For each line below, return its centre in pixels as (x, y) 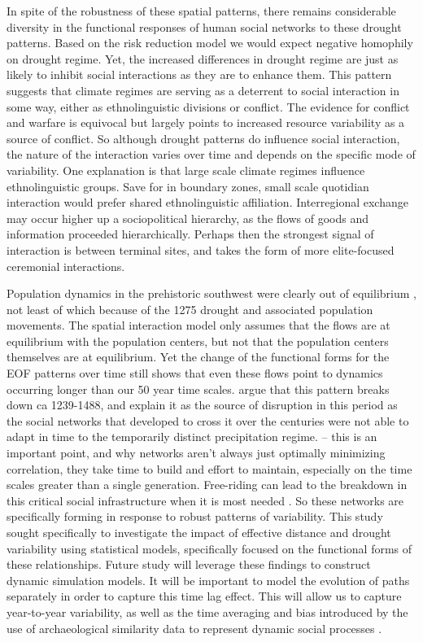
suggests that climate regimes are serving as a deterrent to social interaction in (203, 90)
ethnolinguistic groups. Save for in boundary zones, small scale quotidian (188, 186)
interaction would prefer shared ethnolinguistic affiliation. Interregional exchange (207, 202)
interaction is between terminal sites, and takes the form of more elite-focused (201, 249)
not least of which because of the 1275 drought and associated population (190, 309)
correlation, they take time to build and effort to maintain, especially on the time (209, 468)
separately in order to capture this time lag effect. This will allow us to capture (204, 596)
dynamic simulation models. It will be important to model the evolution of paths (208, 580)
